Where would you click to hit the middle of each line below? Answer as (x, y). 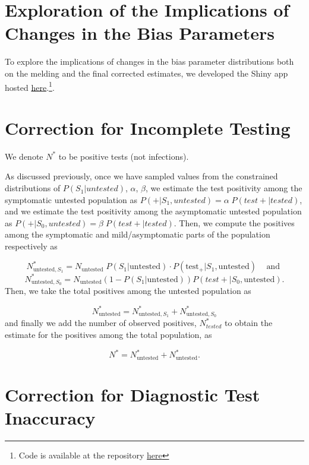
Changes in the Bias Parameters (140, 33)
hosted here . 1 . (30, 86)
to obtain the (249, 323)
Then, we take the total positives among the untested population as (128, 291)
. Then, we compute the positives (234, 222)
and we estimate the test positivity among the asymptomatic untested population (153, 211)
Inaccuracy (50, 417)
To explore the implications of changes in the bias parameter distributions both (149, 61)
